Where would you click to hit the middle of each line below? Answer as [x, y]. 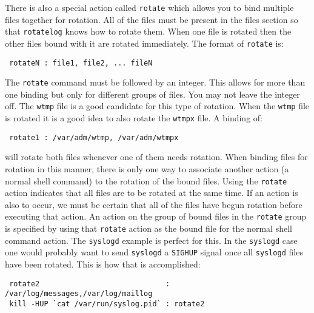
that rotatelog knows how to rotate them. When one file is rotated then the [148, 31]
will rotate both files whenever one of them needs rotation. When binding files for [156, 157]
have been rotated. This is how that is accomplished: [103, 264]
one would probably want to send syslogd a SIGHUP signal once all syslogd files [154, 252]
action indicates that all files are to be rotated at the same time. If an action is [152, 193]
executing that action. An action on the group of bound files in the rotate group [156, 216]
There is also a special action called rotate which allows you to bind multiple [149, 7]
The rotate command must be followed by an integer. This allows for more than [155, 82]
